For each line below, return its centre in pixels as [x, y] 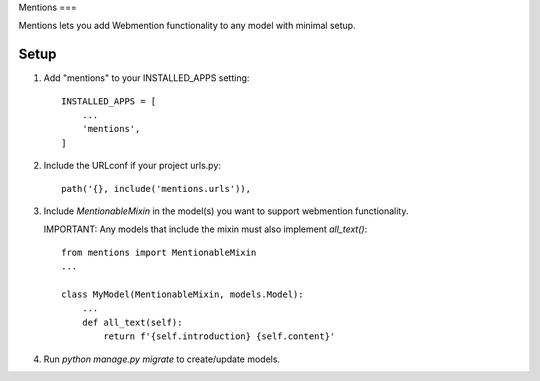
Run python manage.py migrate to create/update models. [161, 359]
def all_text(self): [132, 322]
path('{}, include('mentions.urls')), [156, 188]
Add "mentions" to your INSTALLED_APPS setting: [146, 78]
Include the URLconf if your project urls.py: [132, 166]
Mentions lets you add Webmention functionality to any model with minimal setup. [187, 26]
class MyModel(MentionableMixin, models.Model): [182, 294]
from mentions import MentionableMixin [159, 252]
